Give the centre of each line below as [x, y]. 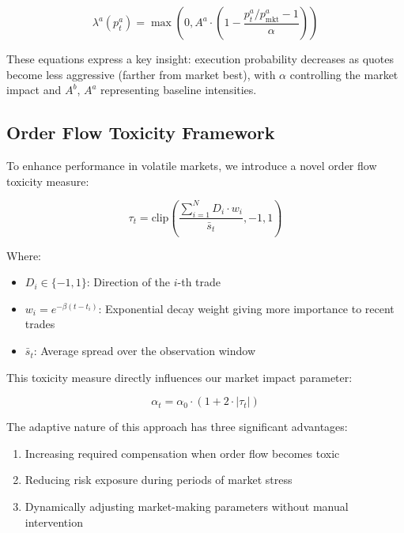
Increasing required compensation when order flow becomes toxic [182, 453]
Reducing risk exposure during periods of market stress [159, 480]
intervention [54, 522]
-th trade [199, 282]
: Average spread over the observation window [144, 351]
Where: [24, 255]
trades [40, 324]
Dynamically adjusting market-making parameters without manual [187, 507]
